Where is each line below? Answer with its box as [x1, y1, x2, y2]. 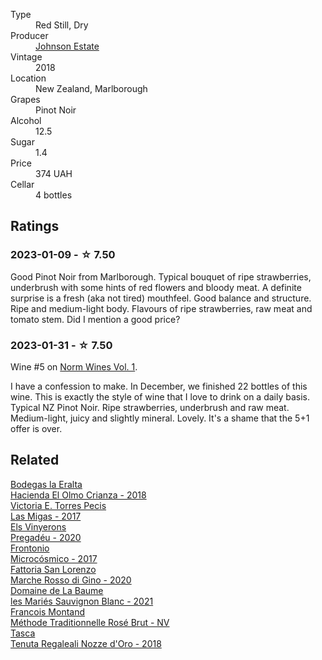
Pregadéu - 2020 [10, 531, 82, 543]
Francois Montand [10, 605, 86, 618]
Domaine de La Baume [10, 584, 104, 596]
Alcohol [10, 115, 42, 126]
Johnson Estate [35, 40, 100, 52]
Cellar [10, 179, 35, 190]
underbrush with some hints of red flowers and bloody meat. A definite [10, 281, 302, 293]
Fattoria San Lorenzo [10, 563, 97, 575]
